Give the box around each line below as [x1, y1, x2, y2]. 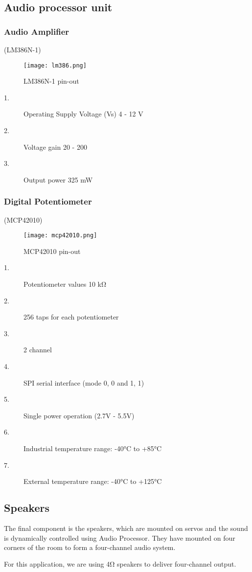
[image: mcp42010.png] [23, 232, 97, 239]
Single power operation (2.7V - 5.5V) [23, 410, 135, 420]
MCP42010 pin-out [23, 246, 81, 256]
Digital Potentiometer [4, 195, 92, 207]
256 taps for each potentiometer [23, 312, 119, 322]
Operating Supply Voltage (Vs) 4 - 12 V [23, 109, 143, 119]
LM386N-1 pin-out [23, 76, 79, 86]
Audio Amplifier [4, 25, 69, 37]
